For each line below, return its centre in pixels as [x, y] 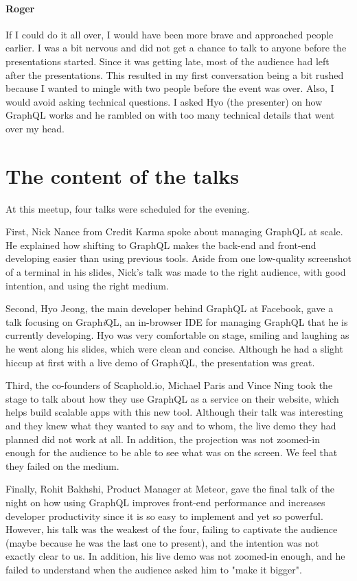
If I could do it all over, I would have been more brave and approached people [170, 34]
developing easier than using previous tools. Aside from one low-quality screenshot [178, 258]
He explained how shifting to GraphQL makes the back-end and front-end [161, 245]
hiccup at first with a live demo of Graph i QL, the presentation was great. [160, 362]
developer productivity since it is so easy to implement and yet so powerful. [164, 515]
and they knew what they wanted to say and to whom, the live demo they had [171, 425]
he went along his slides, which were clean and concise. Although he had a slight [174, 349]
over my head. [35, 128]
